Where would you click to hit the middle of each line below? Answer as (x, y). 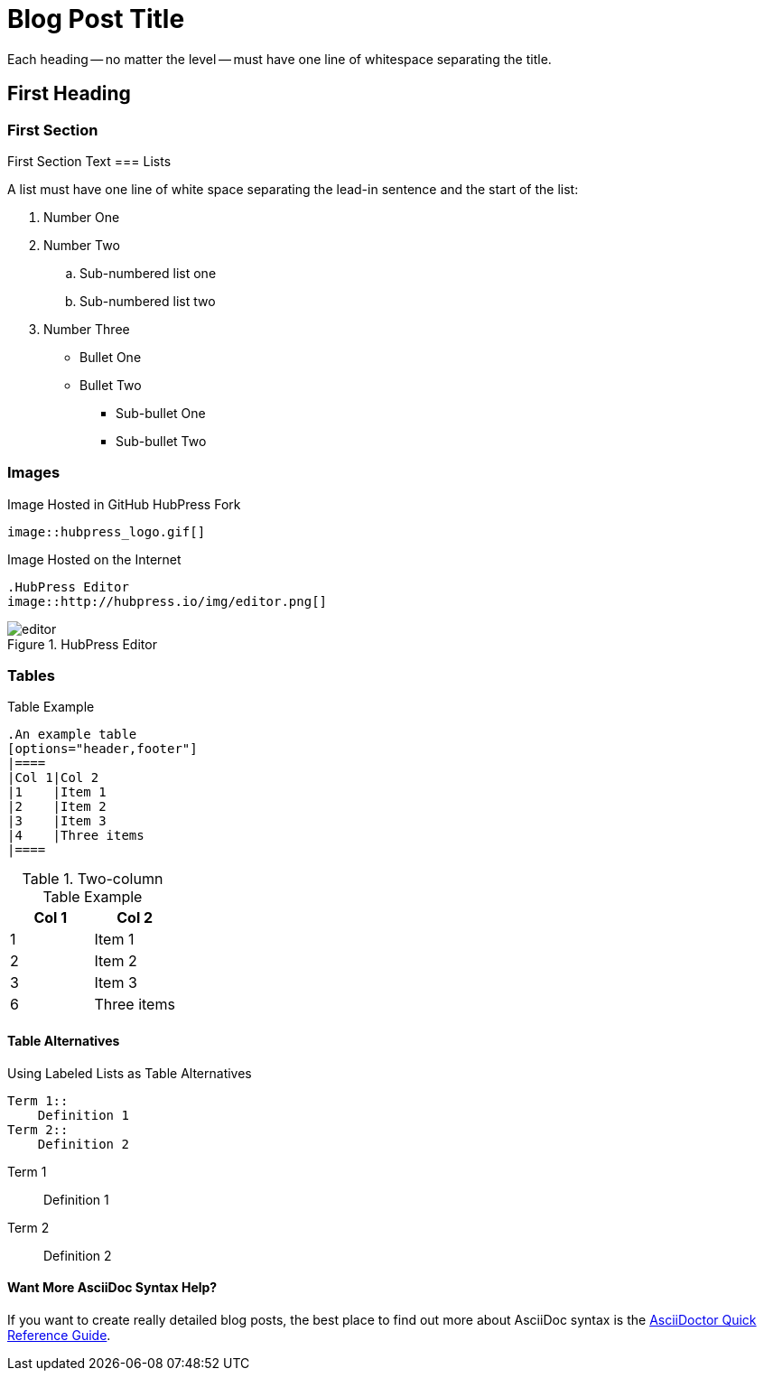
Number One (82, 217)
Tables (31, 676)
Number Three (87, 329)
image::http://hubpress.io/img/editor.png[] (168, 601)
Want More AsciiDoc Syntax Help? (112, 1288)
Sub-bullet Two (161, 441)
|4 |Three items (76, 836)
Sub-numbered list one (148, 273)
